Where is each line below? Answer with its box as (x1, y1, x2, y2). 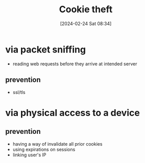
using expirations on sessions (12, 146, 76, 152)
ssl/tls (12, 89, 26, 95)
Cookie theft (59, 4, 113, 15)
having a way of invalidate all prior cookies (12, 141, 103, 147)
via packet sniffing (5, 43, 86, 55)
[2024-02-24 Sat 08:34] (60, 20, 112, 27)
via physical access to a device (5, 107, 140, 119)
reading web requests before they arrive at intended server (12, 60, 137, 67)
